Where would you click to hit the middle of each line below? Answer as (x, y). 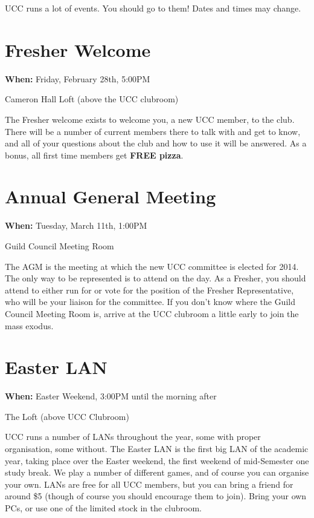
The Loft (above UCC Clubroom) (67, 416)
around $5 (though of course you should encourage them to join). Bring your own (156, 496)
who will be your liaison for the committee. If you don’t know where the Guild (150, 302)
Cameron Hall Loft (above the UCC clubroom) (92, 99)
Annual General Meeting (111, 196)
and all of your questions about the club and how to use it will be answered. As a (156, 143)
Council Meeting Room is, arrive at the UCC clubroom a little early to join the (152, 313)
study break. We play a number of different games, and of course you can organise (157, 472)
